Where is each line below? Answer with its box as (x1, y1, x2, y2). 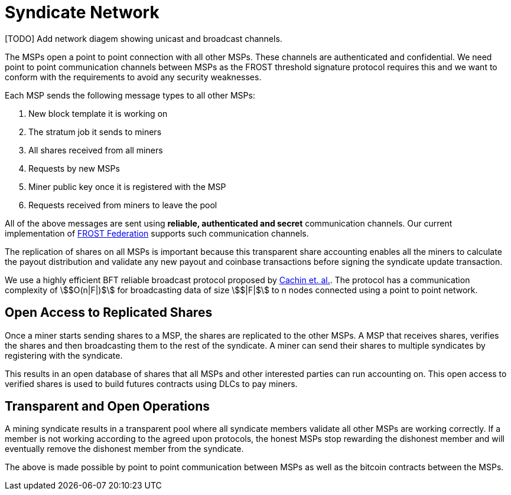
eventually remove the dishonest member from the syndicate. (5, 444, 244, 454)
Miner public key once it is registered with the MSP (28, 181, 226, 192)
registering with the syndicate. (5, 350, 123, 360)
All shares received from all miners (28, 145, 163, 155)
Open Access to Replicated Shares (5, 305, 213, 320)
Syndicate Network (5, 2, 160, 22)
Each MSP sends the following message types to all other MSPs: (5, 90, 255, 100)
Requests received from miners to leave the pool (28, 199, 217, 210)
